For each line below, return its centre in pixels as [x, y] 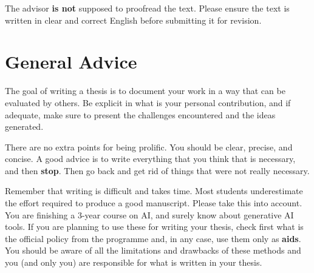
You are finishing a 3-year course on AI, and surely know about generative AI [149, 214]
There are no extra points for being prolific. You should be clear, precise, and [149, 147]
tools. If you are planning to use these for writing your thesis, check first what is [154, 227]
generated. [24, 126]
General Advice [71, 62]
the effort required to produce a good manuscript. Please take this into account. [154, 203]
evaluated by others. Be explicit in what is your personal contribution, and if [148, 102]
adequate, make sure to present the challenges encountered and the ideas [140, 114]
